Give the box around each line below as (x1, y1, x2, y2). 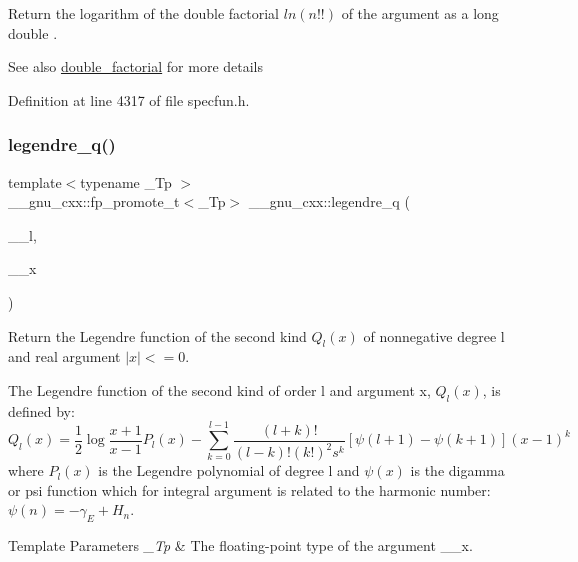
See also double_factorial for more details (8, 56, 264, 77)
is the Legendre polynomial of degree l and (98, 460, 360, 481)
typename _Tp (80, 171, 172, 192)
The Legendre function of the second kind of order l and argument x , (8, 379, 431, 400)
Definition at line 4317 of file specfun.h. (8, 89, 250, 110)
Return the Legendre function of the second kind (8, 325, 307, 346)
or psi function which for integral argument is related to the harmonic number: (8, 479, 491, 500)
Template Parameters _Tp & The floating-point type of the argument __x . (8, 535, 473, 556)
